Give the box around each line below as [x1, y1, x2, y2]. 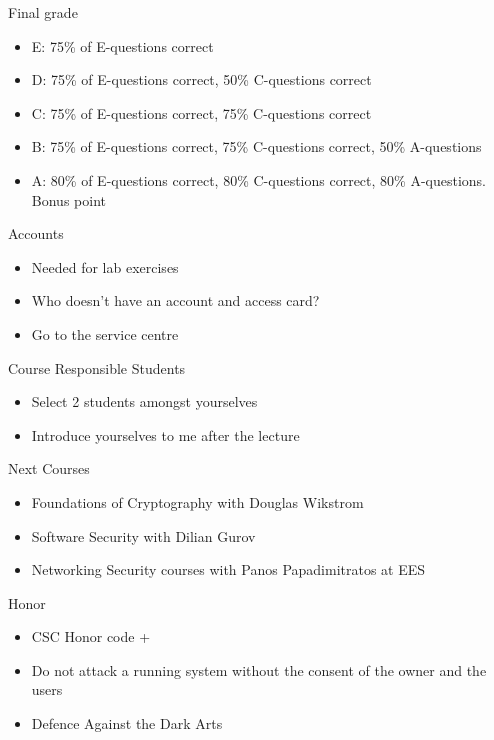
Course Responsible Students [8, 357, 186, 378]
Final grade [8, 2, 78, 22]
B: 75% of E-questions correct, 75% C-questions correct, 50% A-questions [31, 136, 482, 157]
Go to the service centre [31, 323, 179, 344]
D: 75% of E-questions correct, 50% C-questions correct [31, 69, 372, 90]
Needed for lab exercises [31, 256, 179, 277]
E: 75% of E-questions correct [31, 35, 214, 56]
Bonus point [31, 189, 106, 210]
